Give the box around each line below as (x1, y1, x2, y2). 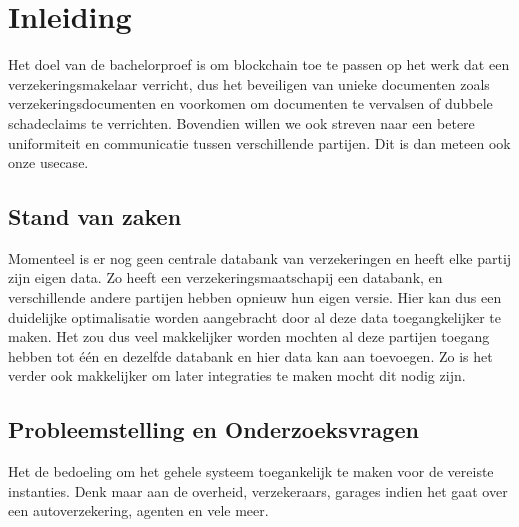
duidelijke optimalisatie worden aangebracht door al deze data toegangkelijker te (8, 306, 501, 327)
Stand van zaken (8, 201, 182, 232)
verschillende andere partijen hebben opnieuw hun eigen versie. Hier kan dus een (8, 287, 502, 308)
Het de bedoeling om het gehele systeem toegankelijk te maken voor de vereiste (8, 461, 494, 482)
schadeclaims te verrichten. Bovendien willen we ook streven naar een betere (8, 112, 475, 133)
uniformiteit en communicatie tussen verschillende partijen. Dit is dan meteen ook (8, 132, 511, 153)
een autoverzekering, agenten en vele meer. (8, 500, 269, 521)
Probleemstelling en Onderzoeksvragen (8, 414, 419, 445)
